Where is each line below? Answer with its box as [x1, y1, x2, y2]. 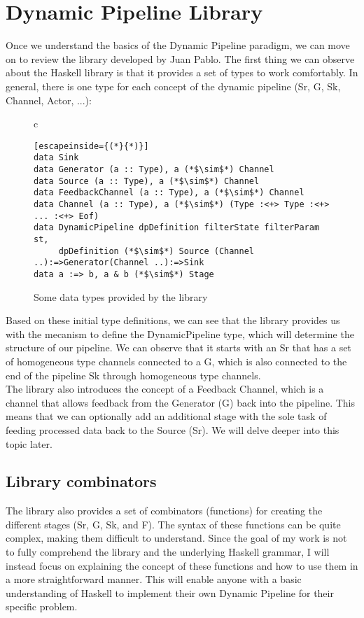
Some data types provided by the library [34, 289, 208, 304]
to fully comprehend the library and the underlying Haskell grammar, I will [6, 545, 330, 559]
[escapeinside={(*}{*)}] [34, 141, 149, 151]
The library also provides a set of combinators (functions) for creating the [6, 503, 323, 518]
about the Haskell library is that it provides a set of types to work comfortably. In [6, 65, 358, 80]
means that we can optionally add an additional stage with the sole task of [6, 409, 327, 423]
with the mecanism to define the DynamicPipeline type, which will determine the [6, 326, 354, 341]
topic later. [6, 436, 52, 451]
